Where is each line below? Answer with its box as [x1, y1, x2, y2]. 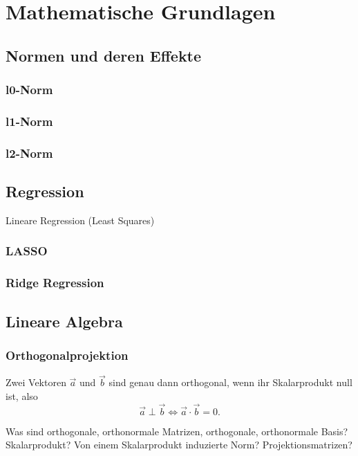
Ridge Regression [6, 274, 104, 291]
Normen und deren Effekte [6, 44, 202, 66]
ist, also [6, 388, 38, 403]
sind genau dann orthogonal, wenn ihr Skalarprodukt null [109, 375, 352, 390]
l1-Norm [6, 112, 53, 129]
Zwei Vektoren [6, 375, 66, 390]
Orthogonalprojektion [6, 346, 129, 363]
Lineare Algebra [6, 310, 123, 331]
